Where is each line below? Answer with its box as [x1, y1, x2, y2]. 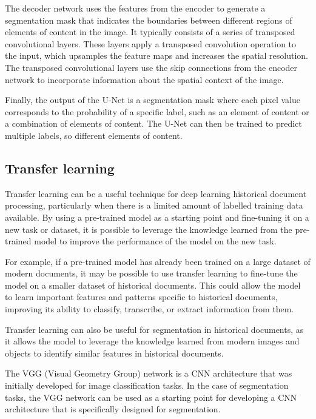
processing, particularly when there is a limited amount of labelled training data [5, 199, 303, 212]
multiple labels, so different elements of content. [5, 129, 183, 141]
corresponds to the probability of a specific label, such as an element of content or [5, 105, 309, 118]
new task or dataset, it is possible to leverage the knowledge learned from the [5, 223, 292, 235]
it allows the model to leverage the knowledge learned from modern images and [5, 335, 300, 347]
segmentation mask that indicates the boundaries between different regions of [5, 13, 292, 26]
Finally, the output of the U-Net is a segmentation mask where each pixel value [5, 93, 300, 106]
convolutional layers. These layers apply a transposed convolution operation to [5, 37, 297, 50]
